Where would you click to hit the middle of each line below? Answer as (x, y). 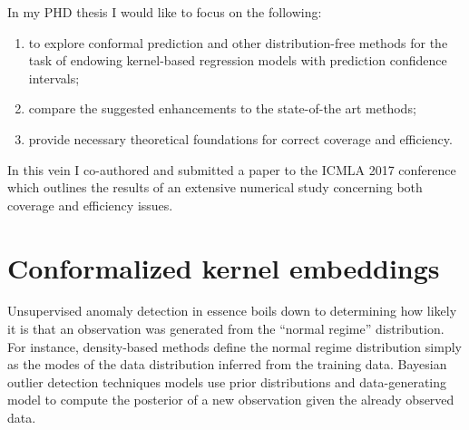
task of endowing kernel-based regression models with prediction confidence (238, 60)
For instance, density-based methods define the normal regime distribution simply (234, 346)
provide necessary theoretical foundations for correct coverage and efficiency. (240, 138)
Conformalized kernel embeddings (224, 267)
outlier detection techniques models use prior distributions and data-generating (227, 381)
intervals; (54, 78)
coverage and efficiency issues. (90, 205)
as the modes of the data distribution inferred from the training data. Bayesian (227, 364)
